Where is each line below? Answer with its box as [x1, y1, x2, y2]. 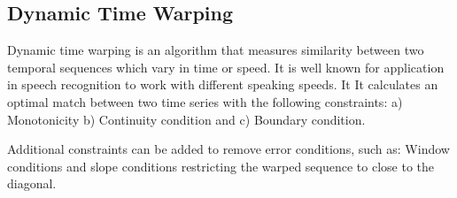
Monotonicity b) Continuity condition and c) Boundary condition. [7, 110, 366, 128]
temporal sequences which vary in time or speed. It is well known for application [7, 57, 445, 76]
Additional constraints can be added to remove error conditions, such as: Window [7, 140, 450, 158]
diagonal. [7, 174, 57, 193]
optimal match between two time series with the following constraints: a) [7, 92, 403, 110]
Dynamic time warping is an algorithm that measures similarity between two [7, 41, 424, 59]
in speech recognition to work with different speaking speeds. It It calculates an [7, 75, 438, 94]
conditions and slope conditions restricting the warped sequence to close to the [7, 156, 435, 175]
